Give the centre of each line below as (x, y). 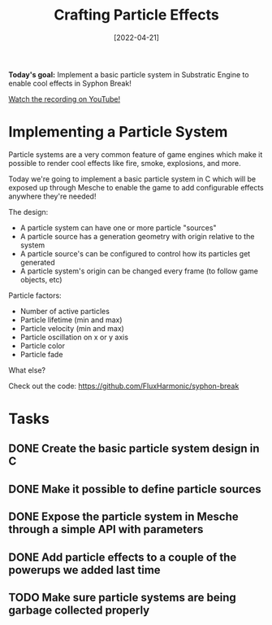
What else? (27, 370)
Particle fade (41, 354)
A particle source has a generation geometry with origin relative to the (137, 236)
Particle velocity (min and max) (72, 328)
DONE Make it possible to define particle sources (135, 489)
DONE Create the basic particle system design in (134, 449)
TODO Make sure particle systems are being (123, 598)
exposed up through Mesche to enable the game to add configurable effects (136, 187)
